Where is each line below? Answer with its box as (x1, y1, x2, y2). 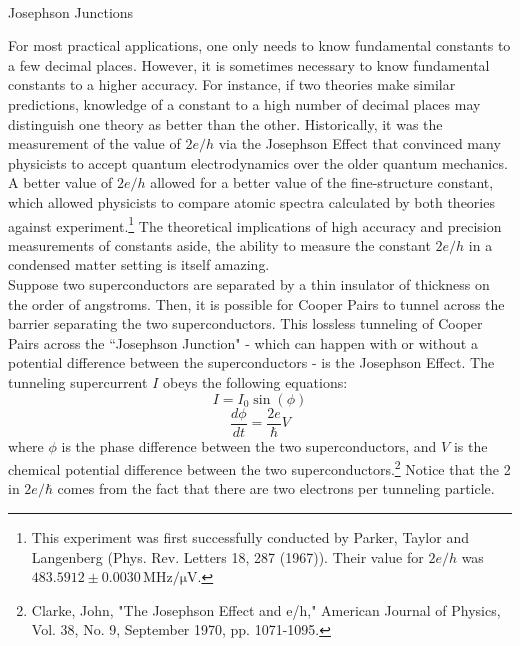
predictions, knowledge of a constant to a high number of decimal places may (8, 93, 481, 114)
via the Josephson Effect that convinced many (218, 133, 501, 154)
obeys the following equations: (162, 371, 348, 392)
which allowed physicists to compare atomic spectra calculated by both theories (8, 191, 495, 212)
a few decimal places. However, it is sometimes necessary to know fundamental (8, 54, 490, 75)
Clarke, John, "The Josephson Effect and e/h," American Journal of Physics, (31, 599, 501, 620)
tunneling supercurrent (8, 371, 148, 392)
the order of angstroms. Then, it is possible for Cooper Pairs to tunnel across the (8, 293, 505, 314)
